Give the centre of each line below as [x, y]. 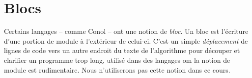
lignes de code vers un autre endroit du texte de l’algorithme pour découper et [122, 50]
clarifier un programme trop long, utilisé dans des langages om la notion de [117, 60]
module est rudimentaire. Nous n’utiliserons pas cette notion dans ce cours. [117, 69]
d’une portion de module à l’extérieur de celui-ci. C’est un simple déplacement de [126, 40]
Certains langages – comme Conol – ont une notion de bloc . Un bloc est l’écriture [126, 31]
